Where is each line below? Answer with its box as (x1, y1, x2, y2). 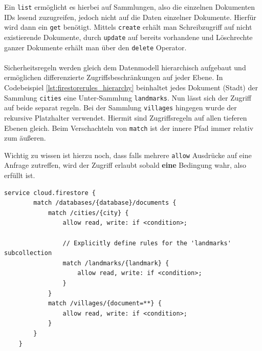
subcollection (4, 249, 52, 257)
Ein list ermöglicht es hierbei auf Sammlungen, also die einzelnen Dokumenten (4, 2, 255, 12)
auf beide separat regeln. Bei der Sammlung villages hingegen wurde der (4, 102, 237, 113)
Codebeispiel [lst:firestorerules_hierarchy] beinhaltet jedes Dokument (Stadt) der (4, 82, 258, 92)
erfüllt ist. (4, 170, 35, 180)
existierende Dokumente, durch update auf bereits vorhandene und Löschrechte (4, 31, 253, 42)
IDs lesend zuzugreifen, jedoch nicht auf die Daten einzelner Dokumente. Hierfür (4, 11, 256, 22)
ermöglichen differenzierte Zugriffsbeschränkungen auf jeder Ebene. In (4, 72, 223, 83)
